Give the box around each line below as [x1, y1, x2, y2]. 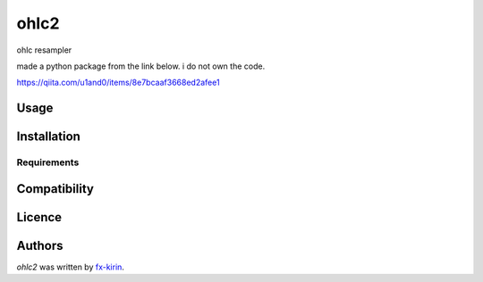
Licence [16, 210, 63, 225]
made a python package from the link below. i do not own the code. [16, 61, 266, 71]
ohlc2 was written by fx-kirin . [16, 261, 125, 272]
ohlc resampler [16, 45, 72, 55]
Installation [16, 129, 80, 145]
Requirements [16, 156, 80, 169]
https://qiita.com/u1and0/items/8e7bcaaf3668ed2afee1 [16, 77, 220, 88]
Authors [16, 237, 64, 253]
